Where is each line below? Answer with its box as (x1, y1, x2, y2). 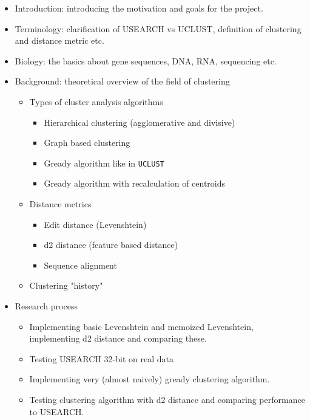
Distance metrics (29, 198, 92, 210)
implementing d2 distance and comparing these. (29, 332, 207, 345)
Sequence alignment (44, 258, 117, 271)
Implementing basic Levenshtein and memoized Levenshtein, (29, 320, 254, 332)
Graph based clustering (44, 136, 130, 149)
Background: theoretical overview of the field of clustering (15, 75, 230, 88)
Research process (15, 299, 78, 312)
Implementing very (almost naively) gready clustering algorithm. (29, 373, 270, 385)
